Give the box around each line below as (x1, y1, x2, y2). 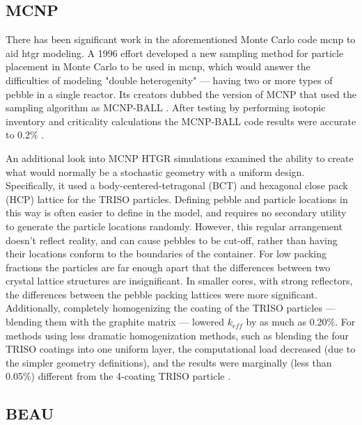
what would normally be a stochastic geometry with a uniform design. (6, 164, 305, 179)
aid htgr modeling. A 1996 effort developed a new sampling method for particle (6, 45, 344, 60)
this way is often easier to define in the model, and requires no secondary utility (6, 205, 347, 220)
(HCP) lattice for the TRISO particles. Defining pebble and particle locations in (6, 191, 348, 206)
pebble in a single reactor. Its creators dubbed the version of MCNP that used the (6, 86, 356, 101)
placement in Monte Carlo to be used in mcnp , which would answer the (6, 59, 310, 74)
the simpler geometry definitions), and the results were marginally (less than (6, 355, 332, 369)
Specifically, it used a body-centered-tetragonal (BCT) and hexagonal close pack (6, 178, 348, 193)
